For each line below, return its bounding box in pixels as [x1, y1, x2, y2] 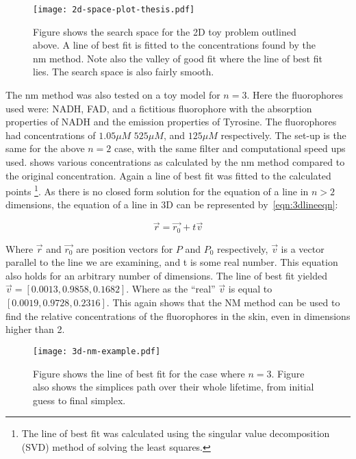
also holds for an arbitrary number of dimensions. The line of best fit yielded [5, 268, 328, 282]
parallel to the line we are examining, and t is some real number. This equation [5, 255, 338, 269]
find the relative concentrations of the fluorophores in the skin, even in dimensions [5, 308, 351, 323]
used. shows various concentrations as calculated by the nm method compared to [5, 155, 345, 169]
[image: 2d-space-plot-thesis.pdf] [33, 5, 195, 14]
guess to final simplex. [33, 393, 126, 407]
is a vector [281, 241, 325, 256]
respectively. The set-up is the [220, 127, 346, 142]
